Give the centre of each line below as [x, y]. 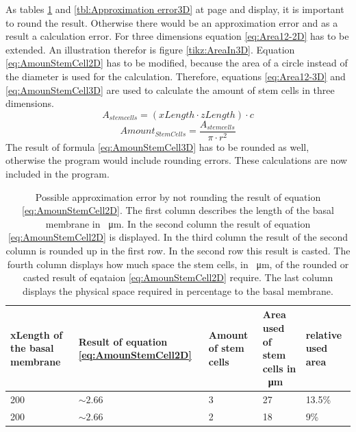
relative [324, 334]
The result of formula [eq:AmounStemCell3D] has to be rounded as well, [157, 146]
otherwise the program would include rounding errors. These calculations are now [177, 160]
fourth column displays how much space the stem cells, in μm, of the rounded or [178, 264]
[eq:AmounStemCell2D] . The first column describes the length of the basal [178, 210]
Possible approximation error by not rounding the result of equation [178, 196]
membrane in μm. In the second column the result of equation [178, 223]
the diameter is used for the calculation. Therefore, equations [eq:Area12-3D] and [176, 76]
